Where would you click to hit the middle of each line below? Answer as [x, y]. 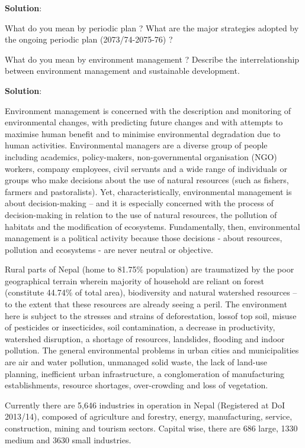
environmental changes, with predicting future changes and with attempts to [144, 122]
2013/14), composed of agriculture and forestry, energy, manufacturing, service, [149, 416]
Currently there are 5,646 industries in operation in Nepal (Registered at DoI [145, 405]
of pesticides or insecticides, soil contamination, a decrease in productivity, [140, 327]
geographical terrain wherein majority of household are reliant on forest [135, 280]
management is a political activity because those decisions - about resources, [144, 238]
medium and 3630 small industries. [68, 439]
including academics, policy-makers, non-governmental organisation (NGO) [141, 156]
